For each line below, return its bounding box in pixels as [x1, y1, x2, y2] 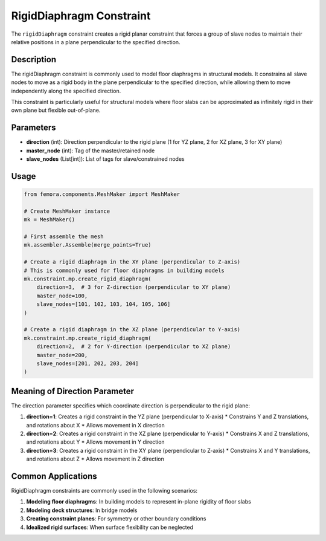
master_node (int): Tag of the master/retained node [26, 147, 155, 154]
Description [11, 54, 57, 65]
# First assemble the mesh [24, 233, 104, 240]
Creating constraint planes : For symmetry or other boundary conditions [26, 515, 206, 522]
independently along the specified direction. [11, 87, 121, 94]
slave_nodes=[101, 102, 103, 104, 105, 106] [36, 301, 171, 308]
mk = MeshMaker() [24, 216, 75, 223]
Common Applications [11, 471, 98, 481]
